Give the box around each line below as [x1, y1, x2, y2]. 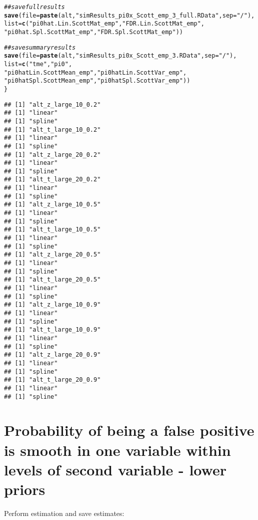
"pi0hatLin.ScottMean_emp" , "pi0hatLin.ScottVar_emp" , [4, 69, 187, 76]
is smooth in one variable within [4, 439, 231, 460]
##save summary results [4, 44, 76, 51]
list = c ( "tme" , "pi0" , [4, 60, 72, 68]
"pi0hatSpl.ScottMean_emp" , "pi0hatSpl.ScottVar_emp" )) [4, 77, 190, 85]
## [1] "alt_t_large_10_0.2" [4, 126, 101, 133]
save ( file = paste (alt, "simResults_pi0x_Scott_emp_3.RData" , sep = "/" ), [4, 52, 237, 60]
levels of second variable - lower [4, 459, 226, 479]
